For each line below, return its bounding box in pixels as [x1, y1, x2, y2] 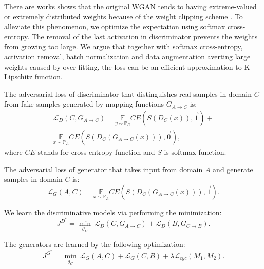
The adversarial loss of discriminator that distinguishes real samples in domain [4, 88, 252, 99]
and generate [213, 163, 253, 174]
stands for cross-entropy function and [37, 147, 155, 157]
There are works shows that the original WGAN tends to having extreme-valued [4, 1, 257, 11]
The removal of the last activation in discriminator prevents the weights [31, 31, 258, 42]
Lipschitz [4, 71, 33, 82]
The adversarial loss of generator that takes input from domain [4, 163, 203, 174]
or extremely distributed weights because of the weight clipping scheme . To [4, 11, 243, 22]
